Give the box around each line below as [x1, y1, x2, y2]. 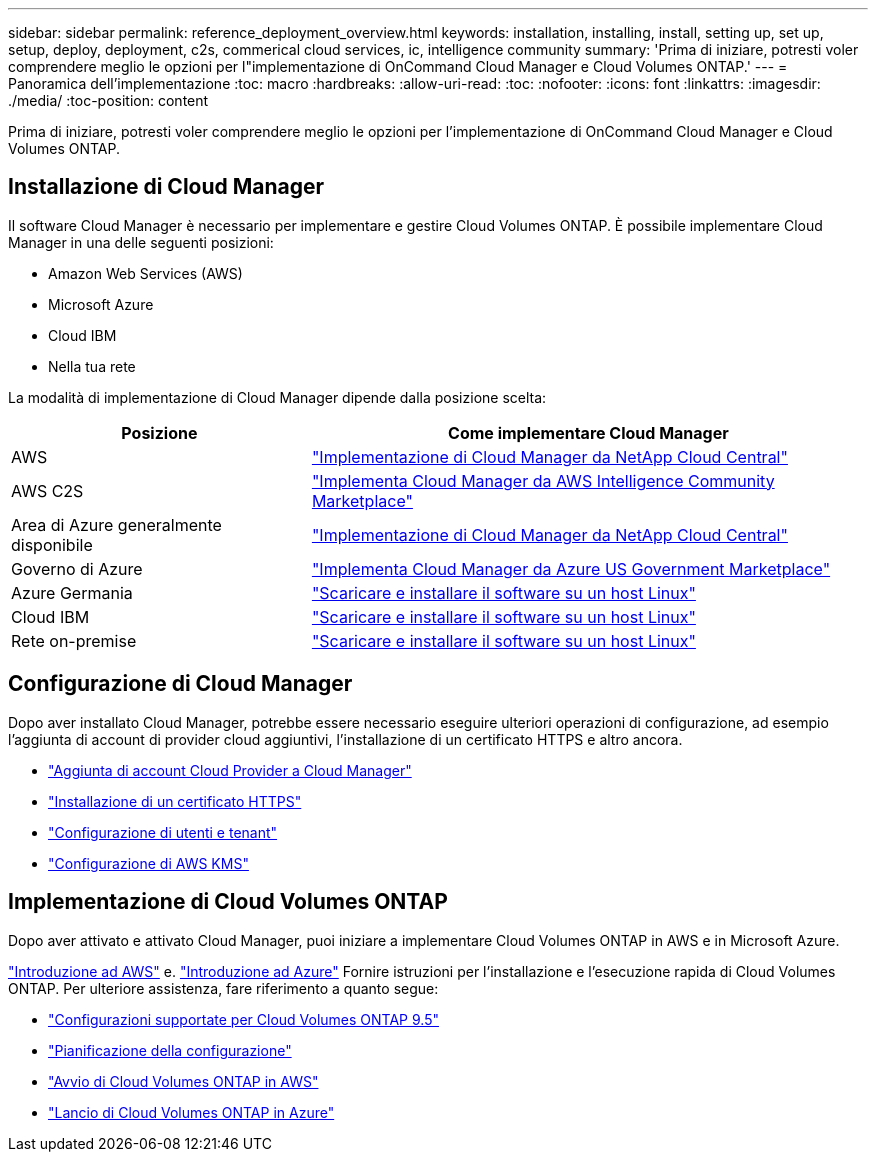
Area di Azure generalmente [11, 514, 222, 535]
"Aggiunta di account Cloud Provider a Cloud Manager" [48, 761, 412, 779]
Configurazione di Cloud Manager [8, 671, 353, 697]
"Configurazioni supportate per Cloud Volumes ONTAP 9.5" [48, 1010, 439, 1028]
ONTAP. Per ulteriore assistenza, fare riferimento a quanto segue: [8, 979, 439, 997]
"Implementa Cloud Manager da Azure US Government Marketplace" [311, 558, 831, 579]
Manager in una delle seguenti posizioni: [8, 233, 274, 251]
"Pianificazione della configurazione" [48, 1041, 292, 1059]
